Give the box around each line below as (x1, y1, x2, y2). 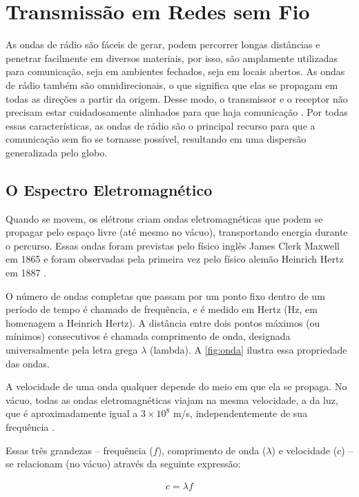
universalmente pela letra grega (6, 343, 138, 357)
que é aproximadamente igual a (6, 406, 138, 420)
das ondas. (6, 356, 50, 370)
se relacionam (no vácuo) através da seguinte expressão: (6, 456, 241, 471)
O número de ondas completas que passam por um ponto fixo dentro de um (6, 288, 325, 303)
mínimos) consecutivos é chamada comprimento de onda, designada (6, 329, 291, 343)
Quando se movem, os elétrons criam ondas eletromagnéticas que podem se (6, 211, 323, 225)
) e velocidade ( (271, 443, 338, 457)
